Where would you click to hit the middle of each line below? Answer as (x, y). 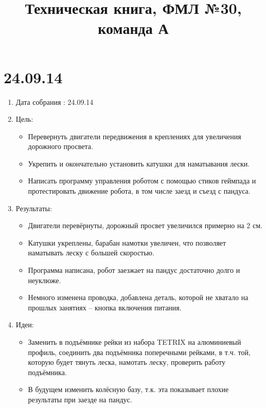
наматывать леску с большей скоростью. (91, 253)
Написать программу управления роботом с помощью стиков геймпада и (142, 181)
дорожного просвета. (60, 146)
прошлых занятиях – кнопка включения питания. (105, 307)
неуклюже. (45, 280)
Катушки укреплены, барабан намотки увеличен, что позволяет (127, 242)
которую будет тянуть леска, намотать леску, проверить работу (127, 362)
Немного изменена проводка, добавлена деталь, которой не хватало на (138, 297)
